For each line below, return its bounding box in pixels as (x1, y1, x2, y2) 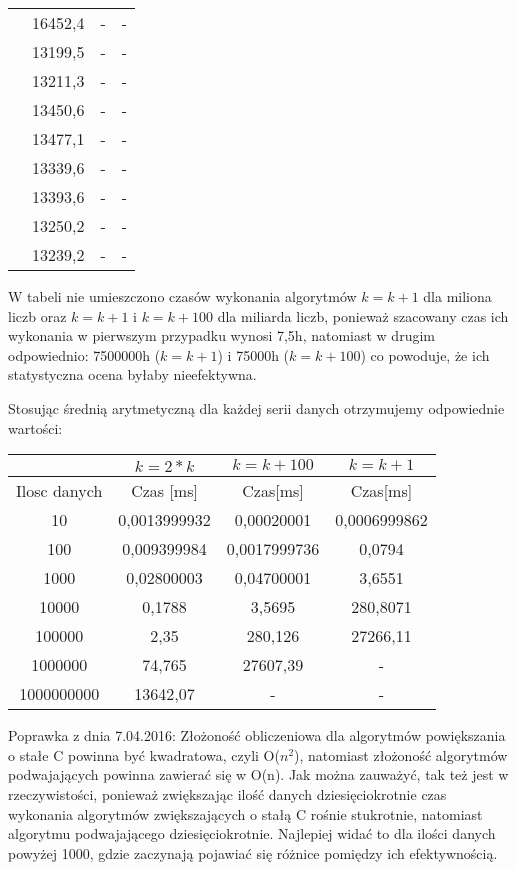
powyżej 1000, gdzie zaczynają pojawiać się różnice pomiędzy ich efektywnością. (8, 842, 498, 863)
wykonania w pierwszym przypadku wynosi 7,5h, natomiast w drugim (8, 325, 435, 346)
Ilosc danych (16, 479, 103, 503)
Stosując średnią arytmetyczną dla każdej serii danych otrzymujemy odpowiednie (8, 397, 505, 418)
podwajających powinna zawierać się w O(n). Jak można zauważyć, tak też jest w (8, 764, 509, 785)
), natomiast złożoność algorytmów (294, 744, 508, 765)
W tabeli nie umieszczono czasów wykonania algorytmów (8, 286, 357, 306)
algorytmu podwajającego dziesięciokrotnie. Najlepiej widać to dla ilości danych (8, 823, 496, 844)
